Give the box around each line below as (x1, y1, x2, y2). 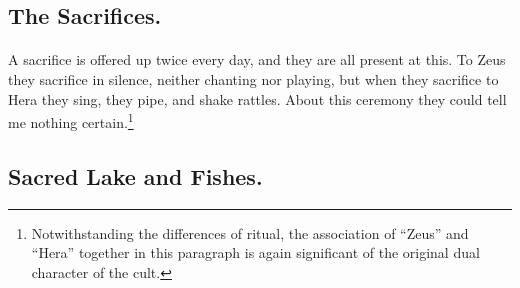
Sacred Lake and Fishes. (8, 160, 263, 191)
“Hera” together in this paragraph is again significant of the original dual (31, 242, 480, 263)
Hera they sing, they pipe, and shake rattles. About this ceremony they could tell (8, 88, 507, 109)
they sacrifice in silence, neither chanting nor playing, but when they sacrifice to (8, 68, 499, 89)
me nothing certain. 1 (8, 109, 134, 132)
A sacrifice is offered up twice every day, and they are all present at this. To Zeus (8, 49, 506, 70)
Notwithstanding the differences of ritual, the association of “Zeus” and (31, 222, 469, 243)
